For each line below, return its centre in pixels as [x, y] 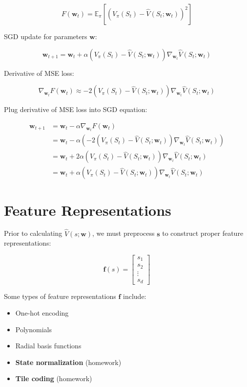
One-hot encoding [42, 312]
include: [135, 296]
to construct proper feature [203, 233]
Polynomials [33, 329]
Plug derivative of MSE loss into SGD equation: [76, 109]
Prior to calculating [33, 233]
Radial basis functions [48, 346]
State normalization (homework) [68, 362]
